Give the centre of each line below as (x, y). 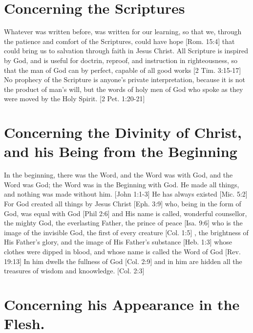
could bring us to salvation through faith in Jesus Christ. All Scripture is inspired (126, 51)
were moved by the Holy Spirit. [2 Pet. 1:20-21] (74, 99)
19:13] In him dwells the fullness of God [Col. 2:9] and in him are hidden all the (123, 261)
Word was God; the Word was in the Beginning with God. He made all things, (122, 184)
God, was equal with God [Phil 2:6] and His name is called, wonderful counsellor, (126, 213)
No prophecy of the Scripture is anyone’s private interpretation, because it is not (125, 79)
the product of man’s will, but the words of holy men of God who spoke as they (124, 89)
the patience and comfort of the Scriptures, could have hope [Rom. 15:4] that (119, 41)
